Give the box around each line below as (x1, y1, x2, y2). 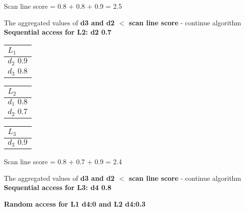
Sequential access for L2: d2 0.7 (4, 27, 112, 37)
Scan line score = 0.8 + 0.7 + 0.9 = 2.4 (4, 156, 122, 167)
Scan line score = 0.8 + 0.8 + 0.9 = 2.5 (4, 1, 122, 11)
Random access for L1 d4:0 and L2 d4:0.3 (4, 199, 146, 209)
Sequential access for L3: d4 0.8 (4, 182, 112, 192)
